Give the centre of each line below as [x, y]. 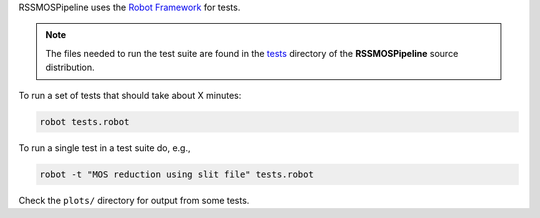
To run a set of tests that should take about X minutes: [130, 95]
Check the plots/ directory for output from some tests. [134, 200]
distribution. [70, 67]
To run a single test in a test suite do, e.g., [104, 147]
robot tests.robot [84, 121]
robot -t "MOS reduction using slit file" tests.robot [176, 174]
